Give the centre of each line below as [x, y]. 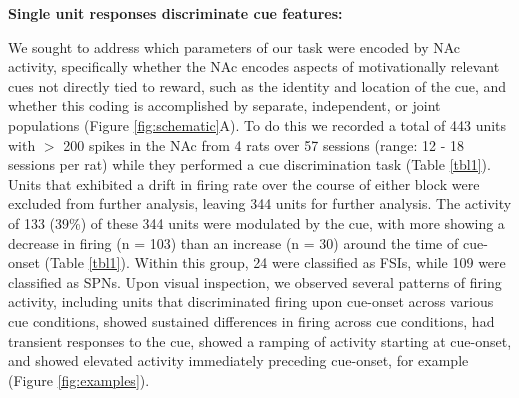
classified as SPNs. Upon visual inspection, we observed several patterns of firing [255, 281]
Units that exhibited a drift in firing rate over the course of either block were [244, 183]
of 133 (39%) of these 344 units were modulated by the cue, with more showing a [256, 222]
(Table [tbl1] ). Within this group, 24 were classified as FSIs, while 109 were [275, 262]
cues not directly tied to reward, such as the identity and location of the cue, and [257, 85]
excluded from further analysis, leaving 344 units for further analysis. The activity [260, 203]
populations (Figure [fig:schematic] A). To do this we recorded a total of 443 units [257, 124]
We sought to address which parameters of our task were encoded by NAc [234, 46]
